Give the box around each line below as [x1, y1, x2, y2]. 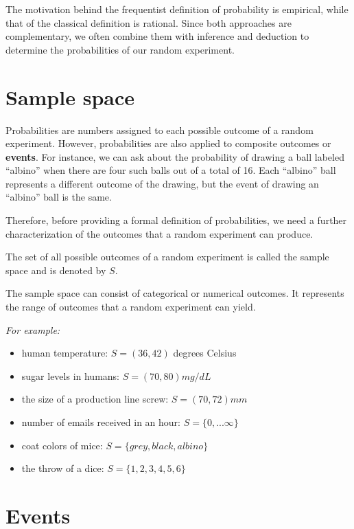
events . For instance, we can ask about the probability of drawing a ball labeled [5, 149, 344, 164]
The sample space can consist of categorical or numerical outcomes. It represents [5, 286, 344, 300]
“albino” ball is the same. [5, 190, 112, 204]
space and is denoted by [5, 262, 106, 277]
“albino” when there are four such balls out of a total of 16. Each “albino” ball [5, 163, 336, 177]
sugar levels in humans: [21, 368, 120, 383]
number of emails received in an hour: [21, 415, 180, 429]
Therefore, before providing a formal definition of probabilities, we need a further [5, 213, 347, 227]
